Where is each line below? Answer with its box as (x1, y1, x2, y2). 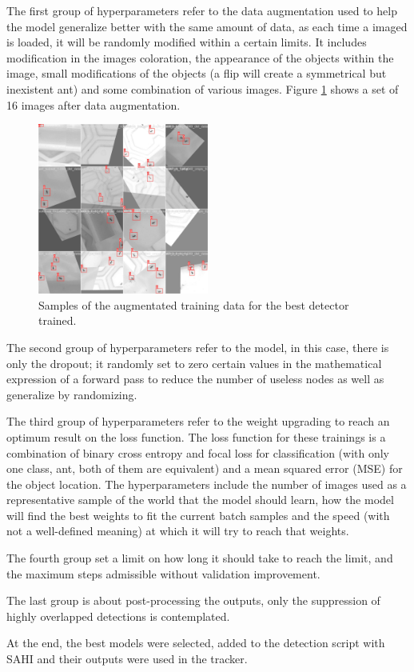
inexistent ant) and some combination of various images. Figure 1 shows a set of (6, 80, 399, 97)
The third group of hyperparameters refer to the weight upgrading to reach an (6, 413, 390, 430)
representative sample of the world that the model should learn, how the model (6, 491, 394, 508)
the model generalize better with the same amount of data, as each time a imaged (6, 18, 408, 34)
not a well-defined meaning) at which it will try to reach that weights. (6, 522, 349, 539)
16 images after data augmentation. (6, 96, 181, 113)
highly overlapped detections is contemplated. (6, 607, 230, 624)
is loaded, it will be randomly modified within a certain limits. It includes (6, 34, 367, 50)
